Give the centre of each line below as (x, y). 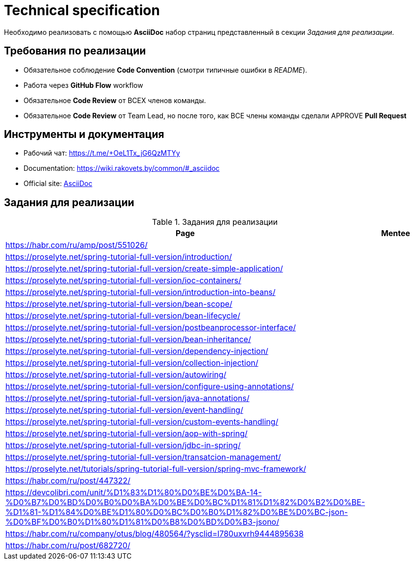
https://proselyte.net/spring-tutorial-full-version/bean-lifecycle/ (123, 316)
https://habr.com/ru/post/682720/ (68, 546)
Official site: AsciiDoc (58, 184)
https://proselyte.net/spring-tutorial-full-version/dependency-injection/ (137, 351)
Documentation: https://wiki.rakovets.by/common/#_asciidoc (122, 168)
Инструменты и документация (84, 134)
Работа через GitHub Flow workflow (83, 85)
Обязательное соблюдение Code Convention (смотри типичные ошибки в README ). (166, 70)
